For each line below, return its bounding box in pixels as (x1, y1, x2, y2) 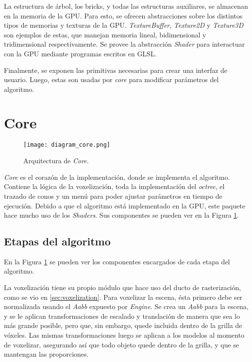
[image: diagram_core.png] (23, 141, 110, 149)
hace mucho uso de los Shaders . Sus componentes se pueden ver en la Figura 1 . (4, 210, 239, 220)
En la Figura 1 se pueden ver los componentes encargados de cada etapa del (4, 256, 230, 266)
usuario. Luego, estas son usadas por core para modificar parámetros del (4, 74, 219, 85)
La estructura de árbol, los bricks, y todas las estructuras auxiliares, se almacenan (4, 1, 248, 11)
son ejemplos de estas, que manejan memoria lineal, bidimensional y (4, 29, 206, 39)
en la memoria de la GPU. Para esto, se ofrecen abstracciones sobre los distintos (4, 10, 243, 20)
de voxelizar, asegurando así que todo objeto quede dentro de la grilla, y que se (4, 339, 239, 349)
